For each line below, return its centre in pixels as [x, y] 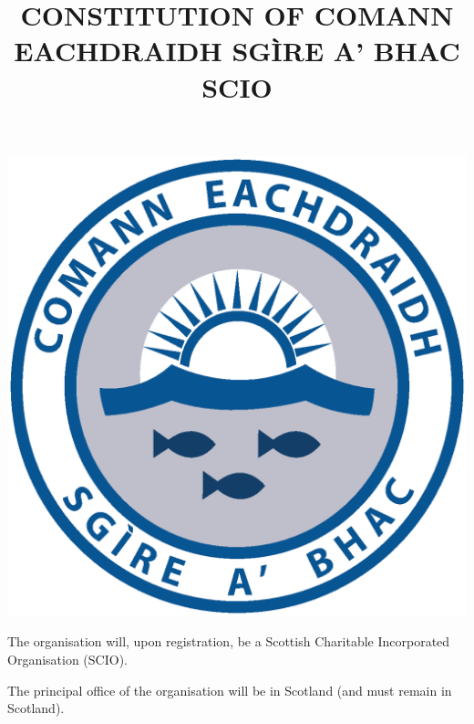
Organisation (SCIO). [67, 659]
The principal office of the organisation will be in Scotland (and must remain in [230, 690]
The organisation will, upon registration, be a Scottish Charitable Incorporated [229, 641]
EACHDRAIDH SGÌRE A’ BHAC [237, 51]
